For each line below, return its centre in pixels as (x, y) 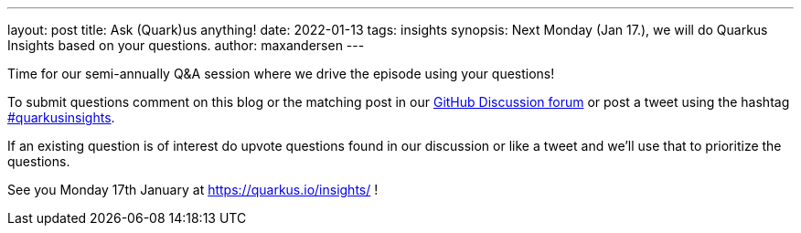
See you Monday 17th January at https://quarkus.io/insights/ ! (193, 190)
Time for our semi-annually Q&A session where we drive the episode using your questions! (281, 74)
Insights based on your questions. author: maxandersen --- (186, 45)
